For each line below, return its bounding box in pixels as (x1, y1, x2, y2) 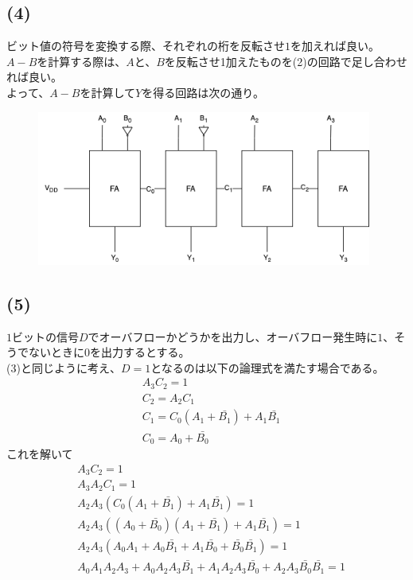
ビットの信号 (12, 328, 79, 344)
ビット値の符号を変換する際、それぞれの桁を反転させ (6, 37, 285, 54)
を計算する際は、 (37, 53, 127, 69)
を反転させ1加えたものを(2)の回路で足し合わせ (164, 53, 407, 69)
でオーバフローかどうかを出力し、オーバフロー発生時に (88, 328, 378, 344)
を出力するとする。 (90, 344, 190, 360)
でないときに (17, 344, 84, 360)
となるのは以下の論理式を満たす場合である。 (150, 359, 384, 376)
